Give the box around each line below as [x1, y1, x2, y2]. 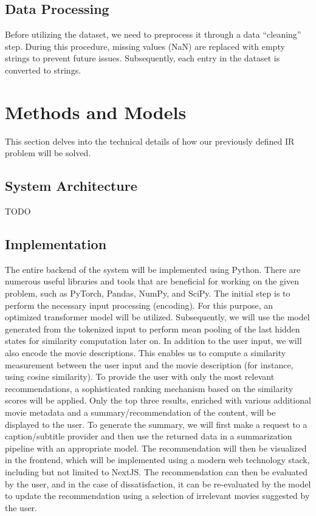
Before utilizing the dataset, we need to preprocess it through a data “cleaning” [5, 28, 301, 41]
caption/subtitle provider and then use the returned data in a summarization [5, 430, 292, 442]
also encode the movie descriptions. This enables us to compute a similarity [5, 346, 286, 359]
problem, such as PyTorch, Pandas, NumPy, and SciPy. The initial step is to [5, 287, 290, 300]
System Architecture [5, 176, 137, 195]
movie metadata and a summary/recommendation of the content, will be [5, 406, 276, 419]
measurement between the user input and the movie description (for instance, [5, 358, 294, 371]
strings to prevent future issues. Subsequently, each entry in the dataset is [5, 52, 280, 64]
